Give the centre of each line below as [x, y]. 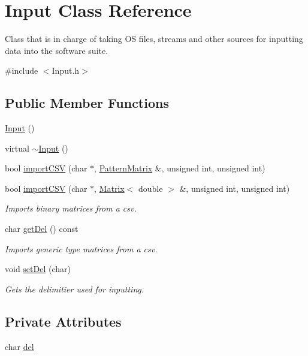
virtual [17, 148]
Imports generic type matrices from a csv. [81, 248]
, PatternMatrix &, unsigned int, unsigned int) [180, 168]
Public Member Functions [87, 103]
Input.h [66, 70]
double [151, 188]
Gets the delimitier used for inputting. [74, 289]
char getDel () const [42, 229]
